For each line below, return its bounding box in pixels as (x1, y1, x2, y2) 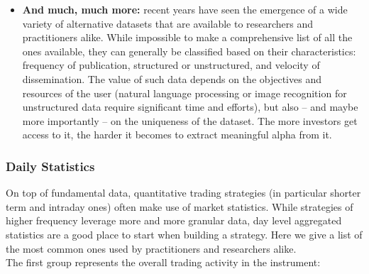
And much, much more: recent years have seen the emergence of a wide (22, 2, 348, 16)
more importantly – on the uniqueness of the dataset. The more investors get (22, 113, 358, 128)
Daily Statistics (6, 157, 95, 175)
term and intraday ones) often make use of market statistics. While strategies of (6, 199, 353, 214)
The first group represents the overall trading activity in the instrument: (6, 255, 321, 270)
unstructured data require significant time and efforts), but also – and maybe (22, 99, 358, 114)
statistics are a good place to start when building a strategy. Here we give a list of (6, 226, 363, 241)
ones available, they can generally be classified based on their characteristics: (22, 43, 356, 58)
